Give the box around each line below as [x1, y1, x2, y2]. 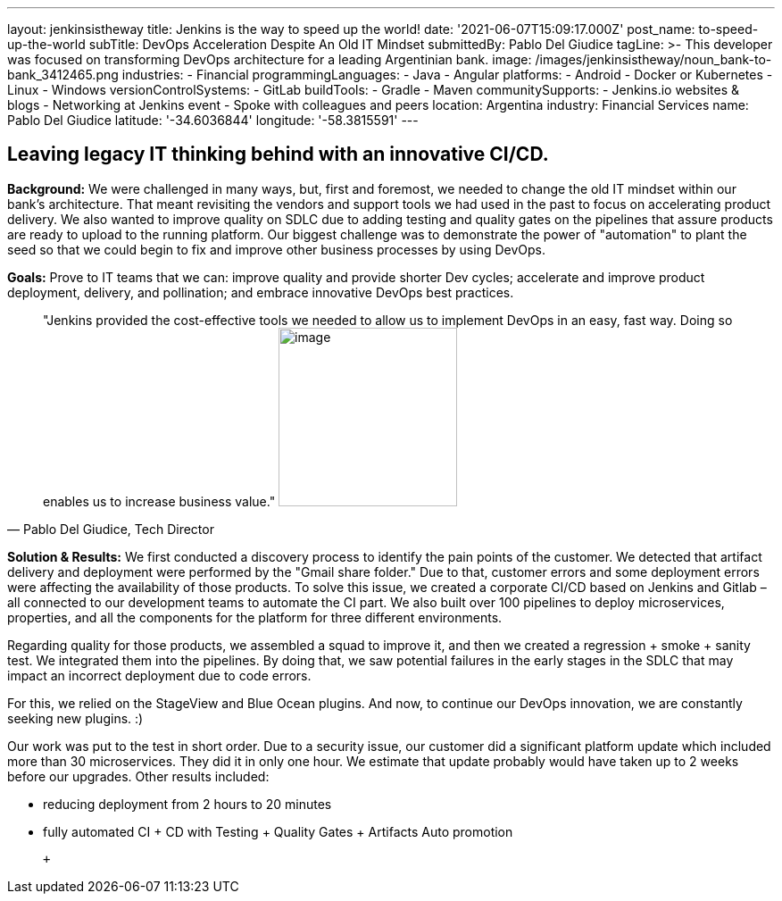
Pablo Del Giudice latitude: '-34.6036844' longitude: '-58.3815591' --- [7, 113, 419, 128]
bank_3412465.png [7, 67, 119, 82]
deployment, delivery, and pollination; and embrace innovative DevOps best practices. [7, 284, 514, 300]
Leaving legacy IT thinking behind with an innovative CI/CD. [7, 143, 549, 166]
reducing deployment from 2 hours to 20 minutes [43, 796, 332, 812]
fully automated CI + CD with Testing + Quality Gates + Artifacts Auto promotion [43, 823, 513, 839]
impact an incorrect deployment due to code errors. [7, 667, 312, 683]
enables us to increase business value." [43, 493, 276, 509]
